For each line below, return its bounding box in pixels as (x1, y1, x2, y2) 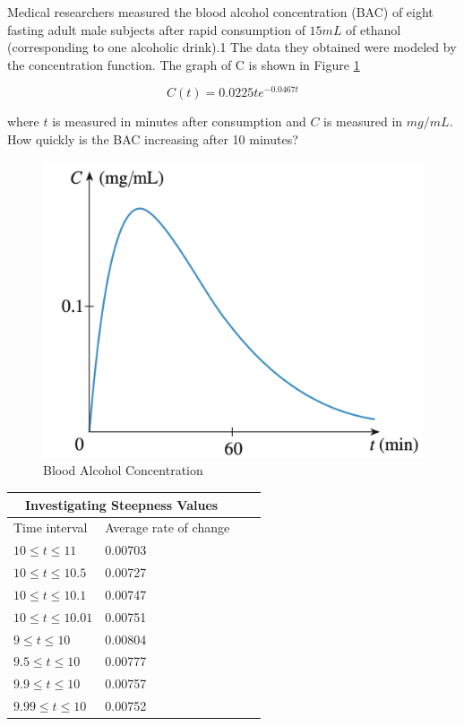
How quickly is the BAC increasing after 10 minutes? (7, 130, 298, 149)
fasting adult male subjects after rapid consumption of (7, 20, 305, 39)
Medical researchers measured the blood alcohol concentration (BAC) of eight (7, 3, 434, 21)
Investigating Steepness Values (25, 495, 219, 514)
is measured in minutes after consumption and (52, 112, 306, 131)
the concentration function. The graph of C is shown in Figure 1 (7, 55, 360, 73)
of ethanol (346, 20, 401, 39)
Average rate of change (105, 518, 230, 537)
